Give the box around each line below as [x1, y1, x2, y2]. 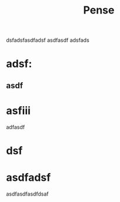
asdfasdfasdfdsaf [6, 190, 49, 197]
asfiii [6, 104, 31, 117]
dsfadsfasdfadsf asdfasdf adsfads [6, 36, 89, 44]
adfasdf [6, 123, 25, 130]
